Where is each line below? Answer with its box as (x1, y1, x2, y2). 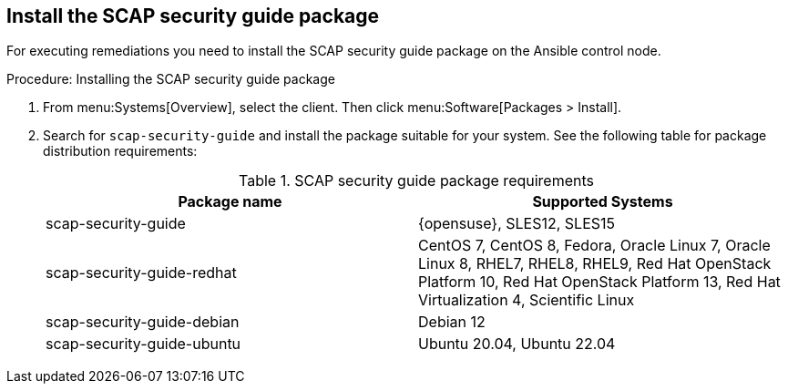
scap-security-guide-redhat (46, 263, 237, 283)
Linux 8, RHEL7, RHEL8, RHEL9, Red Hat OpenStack (418, 254, 772, 273)
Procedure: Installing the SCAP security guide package (6, 71, 335, 87)
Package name (178, 192, 282, 211)
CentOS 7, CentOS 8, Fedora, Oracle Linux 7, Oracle (418, 236, 771, 255)
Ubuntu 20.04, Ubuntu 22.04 (418, 334, 616, 354)
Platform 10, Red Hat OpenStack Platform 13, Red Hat (418, 273, 781, 292)
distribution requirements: (43, 143, 198, 159)
